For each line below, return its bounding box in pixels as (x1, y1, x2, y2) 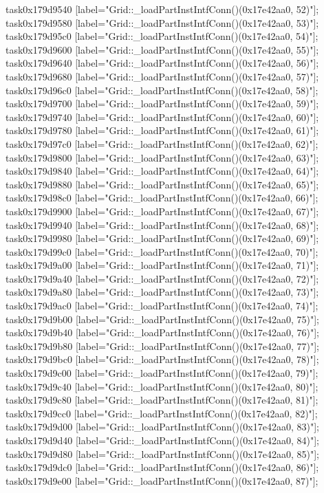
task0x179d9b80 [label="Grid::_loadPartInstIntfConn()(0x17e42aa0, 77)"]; (6, 338, 319, 353)
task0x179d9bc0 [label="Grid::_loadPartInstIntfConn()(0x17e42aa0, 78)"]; (6, 352, 319, 366)
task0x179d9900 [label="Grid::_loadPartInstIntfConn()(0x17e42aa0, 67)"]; (6, 204, 319, 218)
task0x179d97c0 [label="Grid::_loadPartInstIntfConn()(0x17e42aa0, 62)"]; (6, 136, 318, 151)
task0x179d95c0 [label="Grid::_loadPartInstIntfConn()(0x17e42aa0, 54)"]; (6, 29, 318, 43)
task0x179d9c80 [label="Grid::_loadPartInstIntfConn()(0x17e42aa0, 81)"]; (6, 393, 318, 407)
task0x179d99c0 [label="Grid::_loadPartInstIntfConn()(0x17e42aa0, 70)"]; (6, 244, 318, 259)
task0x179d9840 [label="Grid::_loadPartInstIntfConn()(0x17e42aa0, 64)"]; (6, 164, 319, 178)
